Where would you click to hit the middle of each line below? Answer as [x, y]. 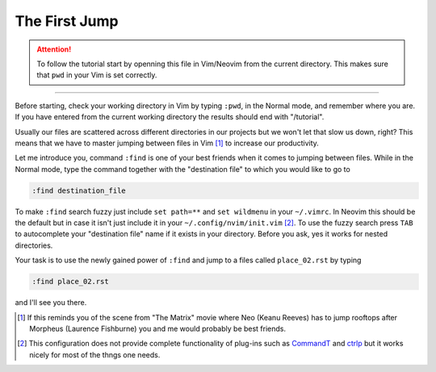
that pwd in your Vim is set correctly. [97, 75]
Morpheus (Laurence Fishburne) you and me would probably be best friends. [158, 328]
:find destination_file [79, 190]
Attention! [54, 49]
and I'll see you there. [51, 303]
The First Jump [67, 21]
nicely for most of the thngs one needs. [95, 354]
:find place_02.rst [70, 282]
